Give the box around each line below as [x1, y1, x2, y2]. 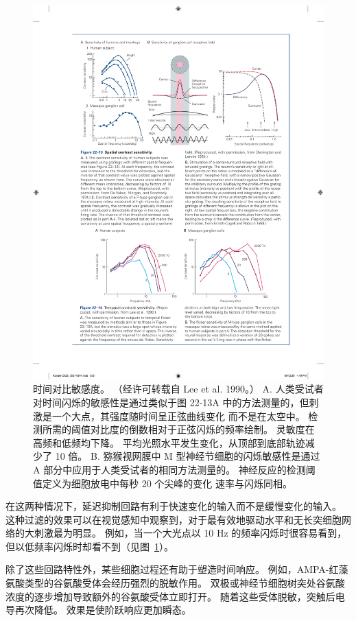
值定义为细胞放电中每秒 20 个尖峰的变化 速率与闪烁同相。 [33, 476, 292, 490]
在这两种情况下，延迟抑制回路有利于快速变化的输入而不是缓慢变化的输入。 [5, 499, 342, 513]
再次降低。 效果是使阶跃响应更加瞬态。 [14, 602, 191, 617]
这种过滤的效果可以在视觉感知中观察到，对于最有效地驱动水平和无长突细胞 [5, 512, 342, 526]
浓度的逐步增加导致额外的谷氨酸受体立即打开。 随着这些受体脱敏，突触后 [5, 589, 335, 603]
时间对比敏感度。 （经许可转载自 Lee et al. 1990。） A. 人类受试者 [33, 382, 324, 396]
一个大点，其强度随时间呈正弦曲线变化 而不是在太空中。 [51, 408, 305, 423]
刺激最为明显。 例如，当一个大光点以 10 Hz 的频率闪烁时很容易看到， [34, 526, 347, 540]
